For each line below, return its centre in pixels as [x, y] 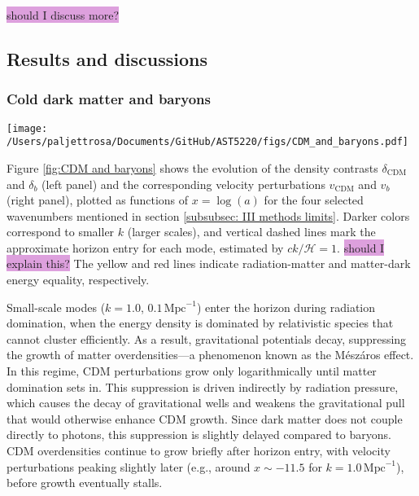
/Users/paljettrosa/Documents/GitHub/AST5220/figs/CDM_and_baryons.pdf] [207, 142]
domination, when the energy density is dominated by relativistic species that [200, 323]
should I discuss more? [63, 15]
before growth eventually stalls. [85, 483]
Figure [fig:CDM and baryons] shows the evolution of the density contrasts [192, 167]
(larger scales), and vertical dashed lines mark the [251, 232]
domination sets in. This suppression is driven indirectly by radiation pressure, [203, 386]
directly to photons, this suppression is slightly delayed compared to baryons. [199, 435]
